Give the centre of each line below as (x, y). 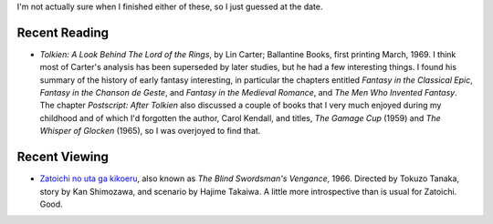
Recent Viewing (63, 157)
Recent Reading (63, 32)
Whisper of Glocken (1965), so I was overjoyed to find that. (150, 131)
